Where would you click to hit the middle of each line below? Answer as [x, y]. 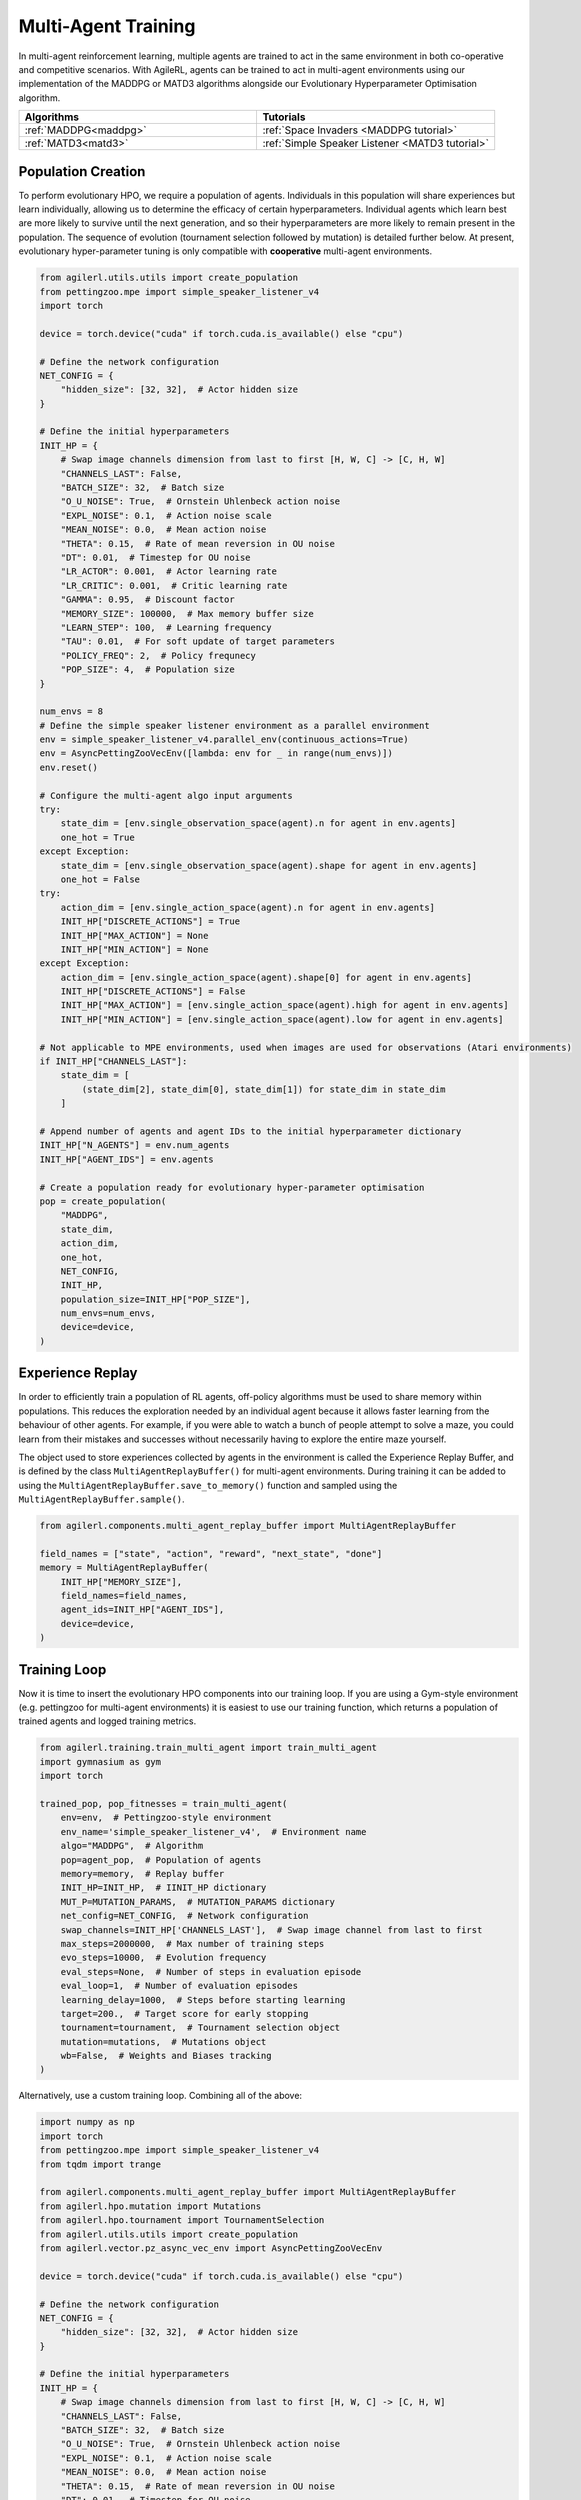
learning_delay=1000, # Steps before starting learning [203, 1999]
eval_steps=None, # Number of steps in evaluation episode [211, 1971]
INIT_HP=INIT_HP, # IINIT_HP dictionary [163, 1888]
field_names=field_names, [124, 1596]
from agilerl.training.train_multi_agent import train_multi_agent [208, 1748]
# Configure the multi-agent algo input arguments [166, 795]
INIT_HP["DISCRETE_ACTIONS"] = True [150, 921]
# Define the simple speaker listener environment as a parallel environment [234, 725]
